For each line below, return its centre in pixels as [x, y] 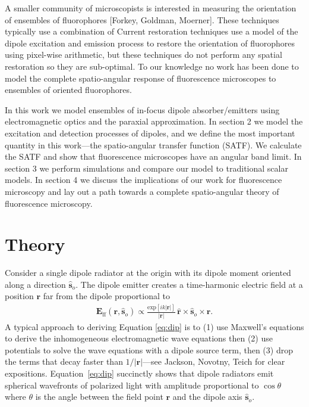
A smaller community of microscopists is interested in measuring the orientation [151, 8]
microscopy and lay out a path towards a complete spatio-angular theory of [142, 191]
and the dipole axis [207, 397]
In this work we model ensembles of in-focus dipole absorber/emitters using [142, 109]
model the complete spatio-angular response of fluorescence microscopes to [141, 78]
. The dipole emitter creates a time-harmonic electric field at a [189, 284]
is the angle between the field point [99, 397]
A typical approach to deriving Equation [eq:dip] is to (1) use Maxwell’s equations [154, 326]
